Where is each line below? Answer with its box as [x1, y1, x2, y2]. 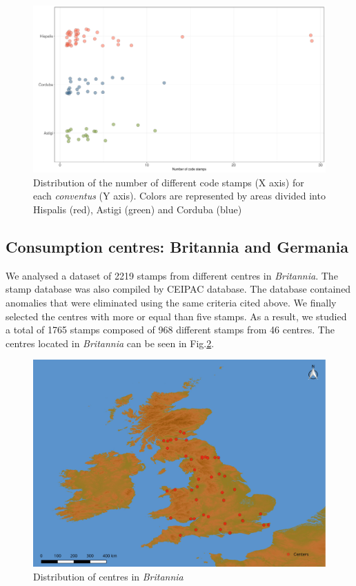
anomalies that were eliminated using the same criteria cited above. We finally [6, 295, 337, 309]
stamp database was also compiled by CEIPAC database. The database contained [6, 282, 351, 296]
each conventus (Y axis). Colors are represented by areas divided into [33, 188, 326, 203]
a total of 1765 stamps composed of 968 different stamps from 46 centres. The [6, 322, 335, 337]
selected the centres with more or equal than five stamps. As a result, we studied [6, 309, 347, 323]
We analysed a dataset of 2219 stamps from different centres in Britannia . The [6, 268, 338, 282]
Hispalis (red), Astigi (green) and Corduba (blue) [33, 202, 242, 216]
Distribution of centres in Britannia [33, 569, 184, 583]
